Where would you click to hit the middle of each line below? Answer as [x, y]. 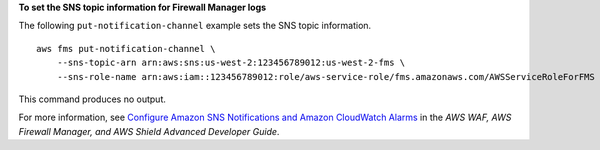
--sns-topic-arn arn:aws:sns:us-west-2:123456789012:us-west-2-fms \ [231, 63]
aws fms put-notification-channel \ [126, 48]
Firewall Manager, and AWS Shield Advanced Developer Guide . [149, 131]
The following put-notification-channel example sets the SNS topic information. [195, 26]
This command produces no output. [92, 99]
